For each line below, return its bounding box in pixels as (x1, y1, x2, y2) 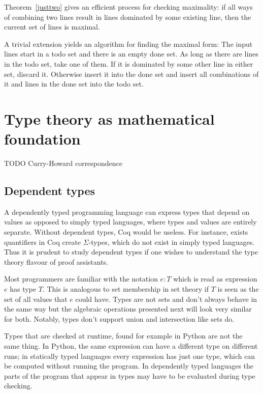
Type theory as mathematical (4, 108, 215, 129)
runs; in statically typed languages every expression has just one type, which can (4, 350, 255, 361)
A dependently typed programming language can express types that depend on (4, 206, 250, 217)
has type (10, 284, 36, 294)
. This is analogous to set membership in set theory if (42, 284, 209, 294)
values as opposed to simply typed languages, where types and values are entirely (4, 216, 257, 227)
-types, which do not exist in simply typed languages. (88, 236, 255, 247)
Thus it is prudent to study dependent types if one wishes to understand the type (4, 246, 258, 257)
